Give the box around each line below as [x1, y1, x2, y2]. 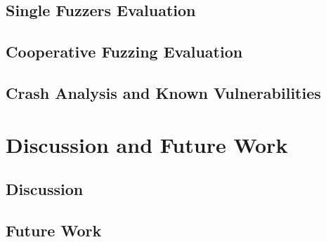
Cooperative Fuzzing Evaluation [6, 41, 243, 62]
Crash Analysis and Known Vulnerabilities [6, 81, 321, 103]
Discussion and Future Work [6, 130, 288, 159]
